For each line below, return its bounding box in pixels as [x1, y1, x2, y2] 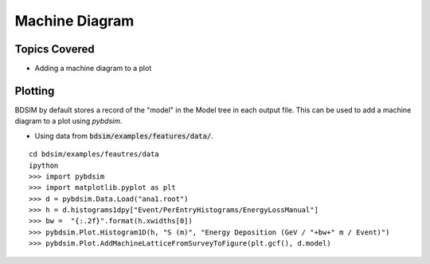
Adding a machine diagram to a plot [34, 64, 152, 73]
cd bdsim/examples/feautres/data [29, 150, 159, 159]
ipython [29, 160, 59, 170]
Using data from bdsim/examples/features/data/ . [34, 131, 214, 140]
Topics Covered [14, 42, 95, 56]
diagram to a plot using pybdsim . [14, 116, 123, 126]
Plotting [14, 84, 55, 97]
